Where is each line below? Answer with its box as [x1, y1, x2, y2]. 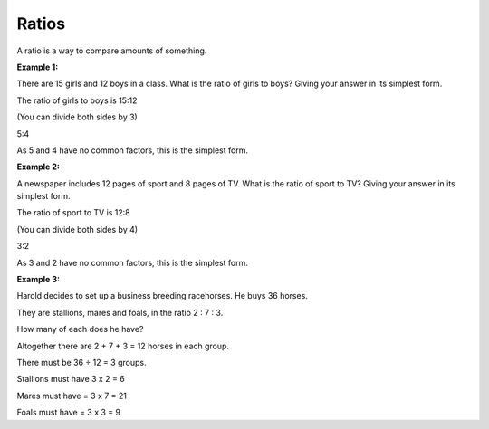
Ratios [16, 14, 66, 33]
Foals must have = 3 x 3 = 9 [16, 407, 121, 418]
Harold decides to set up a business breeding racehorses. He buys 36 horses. [16, 291, 308, 301]
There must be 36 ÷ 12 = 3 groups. [16, 357, 147, 367]
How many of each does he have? [16, 324, 144, 335]
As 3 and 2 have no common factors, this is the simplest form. [16, 257, 249, 268]
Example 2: [16, 161, 61, 172]
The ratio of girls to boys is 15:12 [16, 95, 138, 106]
